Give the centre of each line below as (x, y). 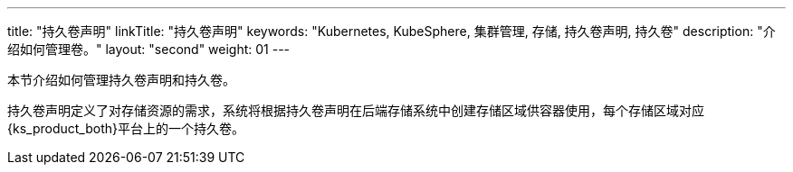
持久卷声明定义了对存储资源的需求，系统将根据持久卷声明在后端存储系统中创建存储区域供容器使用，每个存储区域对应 (356, 110)
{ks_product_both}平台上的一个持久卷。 (126, 128)
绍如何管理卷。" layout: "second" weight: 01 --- (149, 49)
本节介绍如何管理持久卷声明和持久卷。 (121, 80)
